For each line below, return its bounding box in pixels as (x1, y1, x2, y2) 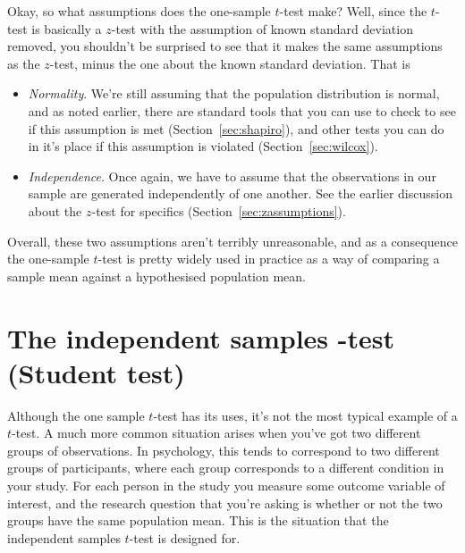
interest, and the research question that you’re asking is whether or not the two (7, 493, 443, 512)
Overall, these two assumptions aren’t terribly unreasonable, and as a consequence (7, 231, 458, 250)
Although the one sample (7, 406, 145, 424)
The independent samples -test (7, 319, 394, 356)
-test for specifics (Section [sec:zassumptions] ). (91, 201, 346, 220)
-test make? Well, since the (279, 2, 427, 20)
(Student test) (7, 354, 185, 390)
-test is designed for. (129, 528, 241, 547)
